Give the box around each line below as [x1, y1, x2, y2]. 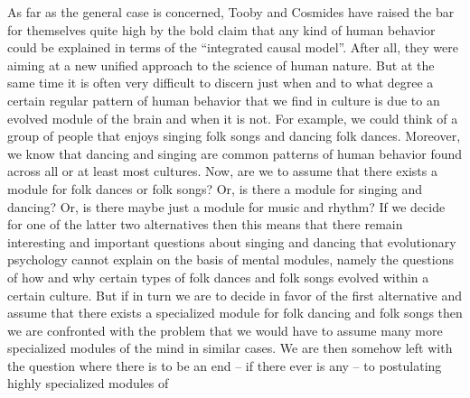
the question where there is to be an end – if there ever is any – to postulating [7, 356, 442, 375]
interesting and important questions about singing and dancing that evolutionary [7, 232, 456, 251]
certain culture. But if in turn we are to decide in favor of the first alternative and [7, 285, 463, 304]
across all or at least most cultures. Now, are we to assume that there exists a [7, 162, 437, 180]
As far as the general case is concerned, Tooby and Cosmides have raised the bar [7, 3, 455, 21]
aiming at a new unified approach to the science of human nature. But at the [7, 55, 435, 74]
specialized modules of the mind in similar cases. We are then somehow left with [7, 338, 453, 357]
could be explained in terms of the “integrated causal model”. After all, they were [7, 38, 458, 57]
